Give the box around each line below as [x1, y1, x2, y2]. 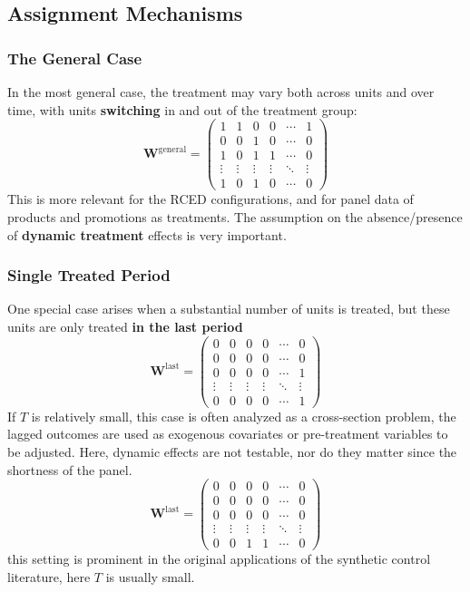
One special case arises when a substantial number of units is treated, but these [7, 299, 450, 318]
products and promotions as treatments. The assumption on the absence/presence [7, 208, 463, 226]
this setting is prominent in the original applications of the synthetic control [7, 549, 431, 568]
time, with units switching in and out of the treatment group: [7, 100, 357, 119]
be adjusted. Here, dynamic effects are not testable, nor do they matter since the [7, 442, 457, 461]
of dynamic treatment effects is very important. [7, 225, 287, 244]
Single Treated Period [7, 264, 171, 286]
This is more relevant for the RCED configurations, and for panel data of [7, 189, 414, 209]
